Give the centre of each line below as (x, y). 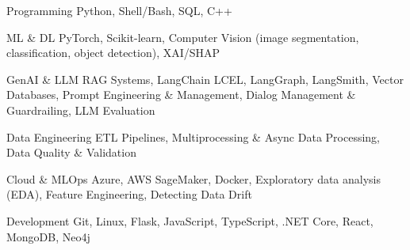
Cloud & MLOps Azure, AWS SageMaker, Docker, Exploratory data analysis (194, 178)
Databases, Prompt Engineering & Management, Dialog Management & (181, 95)
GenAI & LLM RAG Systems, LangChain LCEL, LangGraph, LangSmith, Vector (205, 79)
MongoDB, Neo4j (48, 236)
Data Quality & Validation (71, 152)
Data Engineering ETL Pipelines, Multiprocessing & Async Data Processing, (193, 136)
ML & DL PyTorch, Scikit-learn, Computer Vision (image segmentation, (183, 37)
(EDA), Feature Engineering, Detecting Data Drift (129, 194)
